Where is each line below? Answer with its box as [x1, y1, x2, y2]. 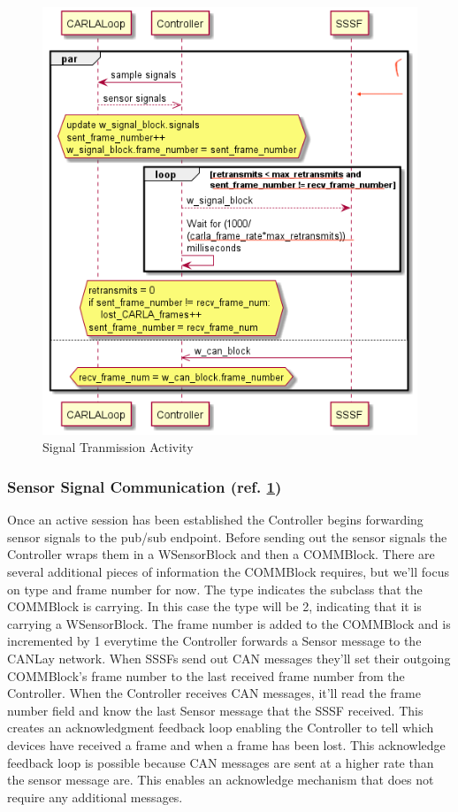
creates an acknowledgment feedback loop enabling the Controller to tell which [7, 718, 434, 737]
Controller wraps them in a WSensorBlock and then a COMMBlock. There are [7, 545, 435, 563]
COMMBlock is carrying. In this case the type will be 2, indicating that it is [7, 597, 422, 616]
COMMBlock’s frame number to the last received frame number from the [7, 666, 405, 685]
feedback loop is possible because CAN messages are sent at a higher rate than [7, 753, 434, 771]
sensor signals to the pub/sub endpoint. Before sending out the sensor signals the [7, 527, 447, 546]
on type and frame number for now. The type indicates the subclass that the [7, 579, 423, 598]
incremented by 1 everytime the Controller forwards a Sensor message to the [7, 632, 422, 650]
